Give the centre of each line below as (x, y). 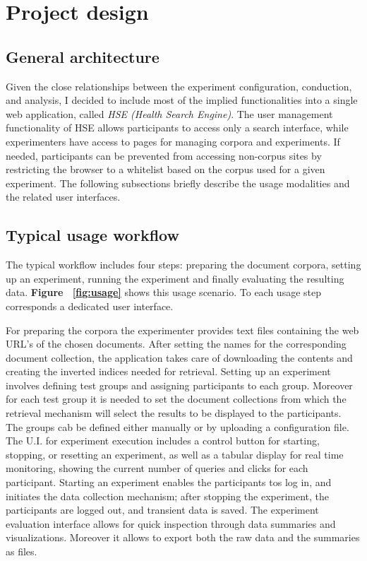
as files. (22, 551)
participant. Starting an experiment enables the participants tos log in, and (169, 482)
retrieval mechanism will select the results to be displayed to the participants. (174, 413)
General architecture (83, 56)
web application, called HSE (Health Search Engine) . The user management (169, 113)
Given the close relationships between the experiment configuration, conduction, (179, 86)
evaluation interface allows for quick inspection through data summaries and (171, 523)
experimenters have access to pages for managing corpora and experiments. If (173, 141)
